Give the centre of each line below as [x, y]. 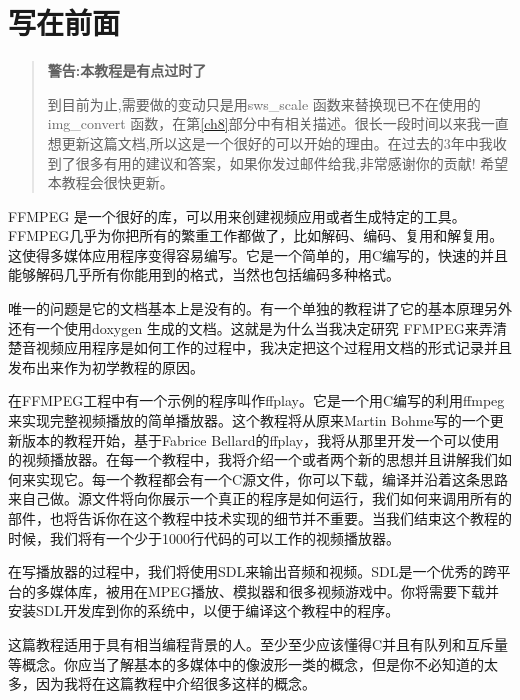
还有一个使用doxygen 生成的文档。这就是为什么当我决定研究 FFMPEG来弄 [250, 327]
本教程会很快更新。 [110, 182]
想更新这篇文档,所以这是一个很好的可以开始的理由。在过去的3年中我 [270, 142]
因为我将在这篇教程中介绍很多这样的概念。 [175, 683]
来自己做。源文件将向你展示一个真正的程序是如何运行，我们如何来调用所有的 [260, 498]
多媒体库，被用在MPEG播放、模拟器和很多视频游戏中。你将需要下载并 [267, 590]
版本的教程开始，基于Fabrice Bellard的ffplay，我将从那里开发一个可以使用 [260, 439]
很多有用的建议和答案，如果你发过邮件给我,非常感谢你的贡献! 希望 [292, 162]
